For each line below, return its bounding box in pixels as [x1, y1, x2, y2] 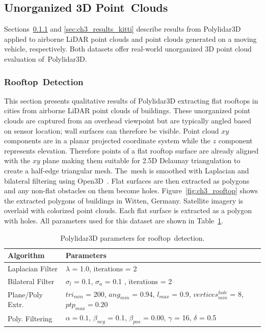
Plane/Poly [8, 289, 43, 299]
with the [4, 155, 31, 166]
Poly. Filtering [8, 313, 52, 324]
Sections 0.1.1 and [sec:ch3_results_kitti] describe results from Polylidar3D [4, 23, 241, 34]
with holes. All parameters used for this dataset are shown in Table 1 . [4, 215, 223, 225]
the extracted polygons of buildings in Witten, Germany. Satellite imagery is [4, 195, 244, 206]
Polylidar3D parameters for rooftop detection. [60, 232, 205, 243]
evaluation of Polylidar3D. [4, 53, 87, 64]
